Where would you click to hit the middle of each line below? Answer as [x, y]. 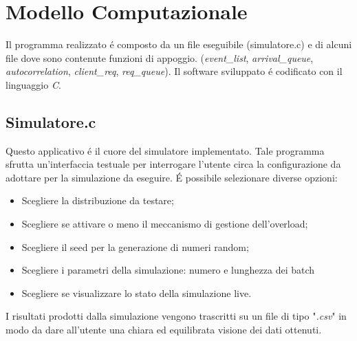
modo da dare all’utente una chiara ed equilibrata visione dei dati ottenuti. [164, 330]
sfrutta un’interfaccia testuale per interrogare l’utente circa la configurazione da [173, 164]
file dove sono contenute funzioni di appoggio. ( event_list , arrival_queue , [160, 57]
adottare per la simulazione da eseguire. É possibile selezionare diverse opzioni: [172, 177]
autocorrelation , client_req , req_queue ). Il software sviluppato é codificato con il [174, 71]
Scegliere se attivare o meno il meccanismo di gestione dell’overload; [165, 224]
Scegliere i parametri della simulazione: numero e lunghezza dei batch [168, 270]
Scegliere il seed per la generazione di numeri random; [135, 246]
